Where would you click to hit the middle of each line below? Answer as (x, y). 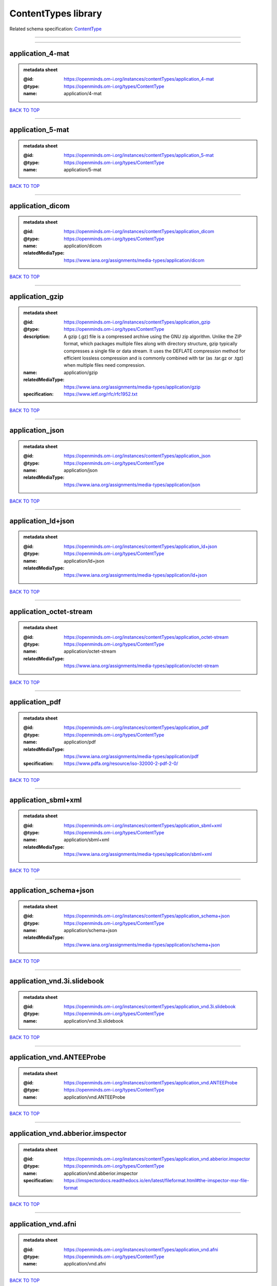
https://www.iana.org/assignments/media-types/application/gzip (132, 387)
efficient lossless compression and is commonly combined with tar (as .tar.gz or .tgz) (154, 358)
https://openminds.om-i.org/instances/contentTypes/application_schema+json (147, 916)
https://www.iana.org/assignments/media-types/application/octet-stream (141, 666)
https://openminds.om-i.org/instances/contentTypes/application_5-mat (139, 155)
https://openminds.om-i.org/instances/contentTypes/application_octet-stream (146, 637)
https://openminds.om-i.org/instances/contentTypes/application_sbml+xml (143, 825)
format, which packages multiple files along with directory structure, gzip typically (151, 344)
